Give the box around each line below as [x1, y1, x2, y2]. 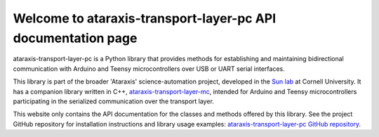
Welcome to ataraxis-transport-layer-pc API [13, 11, 277, 26]
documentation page [13, 30, 138, 46]
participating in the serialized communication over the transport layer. [13, 97, 214, 105]
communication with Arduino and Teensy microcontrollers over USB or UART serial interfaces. [13, 64, 285, 73]
